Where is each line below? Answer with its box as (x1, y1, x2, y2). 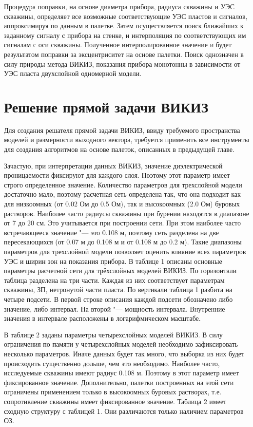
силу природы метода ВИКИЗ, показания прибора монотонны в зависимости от (4, 58, 240, 69)
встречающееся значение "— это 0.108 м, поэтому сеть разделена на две (4, 227, 219, 237)
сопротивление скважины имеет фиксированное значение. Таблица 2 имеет (4, 396, 227, 406)
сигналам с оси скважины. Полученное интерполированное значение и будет (4, 39, 232, 50)
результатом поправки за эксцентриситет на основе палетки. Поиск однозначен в (4, 49, 244, 59)
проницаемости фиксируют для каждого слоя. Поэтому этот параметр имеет (4, 170, 230, 180)
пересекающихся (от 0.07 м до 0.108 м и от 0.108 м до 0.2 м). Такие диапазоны (4, 237, 242, 247)
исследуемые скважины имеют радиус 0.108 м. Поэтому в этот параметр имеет (4, 368, 239, 378)
